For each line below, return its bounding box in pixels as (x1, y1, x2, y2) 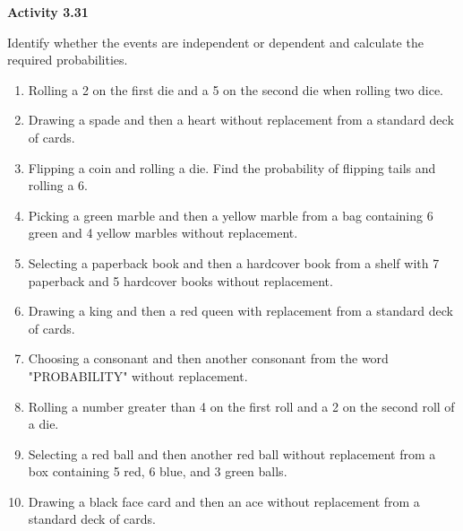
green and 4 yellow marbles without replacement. (28, 223, 298, 242)
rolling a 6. (28, 176, 88, 195)
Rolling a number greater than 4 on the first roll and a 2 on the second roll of (28, 396, 455, 415)
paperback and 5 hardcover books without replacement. (28, 271, 333, 290)
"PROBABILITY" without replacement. (28, 366, 248, 385)
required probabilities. (7, 50, 128, 69)
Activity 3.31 (7, 3, 89, 21)
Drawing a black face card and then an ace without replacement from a (28, 492, 420, 510)
